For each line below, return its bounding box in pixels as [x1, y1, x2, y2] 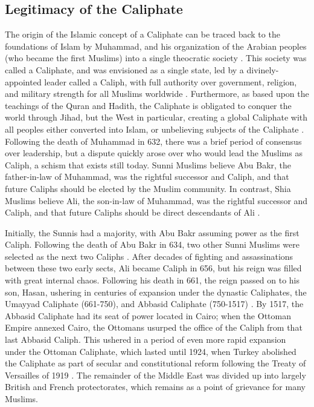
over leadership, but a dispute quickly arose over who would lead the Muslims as [5, 147, 303, 159]
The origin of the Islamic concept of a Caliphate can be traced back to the [5, 28, 280, 41]
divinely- [246, 63, 279, 76]
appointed [5, 75, 42, 88]
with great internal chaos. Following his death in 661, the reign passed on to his [5, 274, 300, 286]
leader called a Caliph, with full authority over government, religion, [44, 75, 297, 88]
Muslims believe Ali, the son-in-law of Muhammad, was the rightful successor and [5, 194, 308, 207]
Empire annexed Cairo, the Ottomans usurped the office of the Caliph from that [5, 321, 303, 334]
